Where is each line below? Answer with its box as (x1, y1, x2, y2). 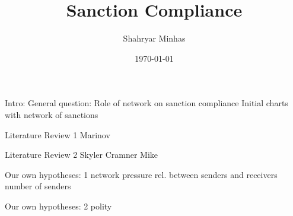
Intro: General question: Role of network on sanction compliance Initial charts (5, 97, 288, 109)
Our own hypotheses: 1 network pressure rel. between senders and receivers (5, 168, 278, 180)
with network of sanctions (5, 108, 98, 120)
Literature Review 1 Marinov (5, 128, 110, 141)
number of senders (5, 180, 71, 192)
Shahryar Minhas (123, 32, 186, 45)
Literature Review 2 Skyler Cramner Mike (5, 148, 158, 161)
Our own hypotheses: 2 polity (5, 199, 112, 212)
